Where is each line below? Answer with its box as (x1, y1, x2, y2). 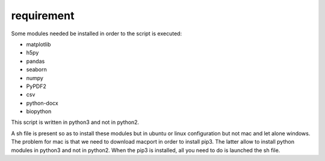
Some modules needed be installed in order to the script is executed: (11, 30, 182, 37)
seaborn (26, 66, 48, 73)
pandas (26, 57, 45, 65)
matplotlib (26, 41, 51, 48)
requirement (11, 9, 75, 22)
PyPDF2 (26, 83, 46, 90)
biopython (26, 108, 52, 115)
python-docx (26, 99, 58, 107)
